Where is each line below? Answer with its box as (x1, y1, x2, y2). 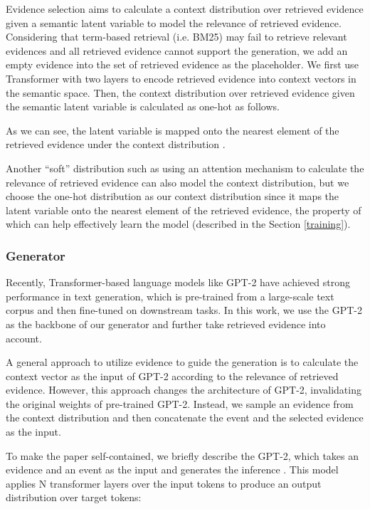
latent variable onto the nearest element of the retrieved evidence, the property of (6, 202, 361, 217)
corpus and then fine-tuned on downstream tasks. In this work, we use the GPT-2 (6, 303, 362, 318)
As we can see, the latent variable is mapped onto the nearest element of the (6, 122, 339, 137)
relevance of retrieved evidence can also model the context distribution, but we (6, 174, 349, 189)
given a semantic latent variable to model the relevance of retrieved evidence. (6, 15, 342, 30)
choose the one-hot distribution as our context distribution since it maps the (6, 189, 339, 204)
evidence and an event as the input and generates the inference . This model (6, 462, 339, 477)
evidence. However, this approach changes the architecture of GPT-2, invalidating (6, 382, 361, 397)
